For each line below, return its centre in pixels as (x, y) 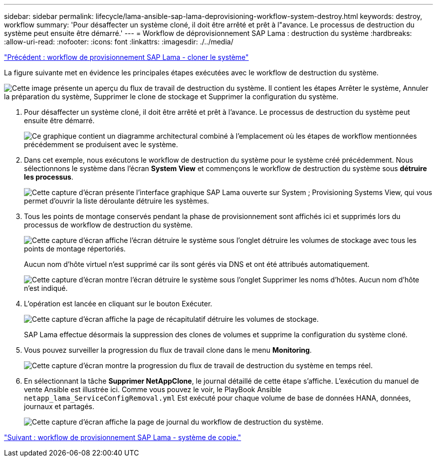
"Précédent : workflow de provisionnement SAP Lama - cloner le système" (126, 57)
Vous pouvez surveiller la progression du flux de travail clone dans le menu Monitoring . (168, 350)
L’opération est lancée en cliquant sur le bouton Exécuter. (118, 304)
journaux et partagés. (59, 406)
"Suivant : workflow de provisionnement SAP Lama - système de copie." (123, 437)
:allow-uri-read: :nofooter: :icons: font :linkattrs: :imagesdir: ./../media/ (119, 42)
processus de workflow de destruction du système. (109, 225)
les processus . (49, 177)
